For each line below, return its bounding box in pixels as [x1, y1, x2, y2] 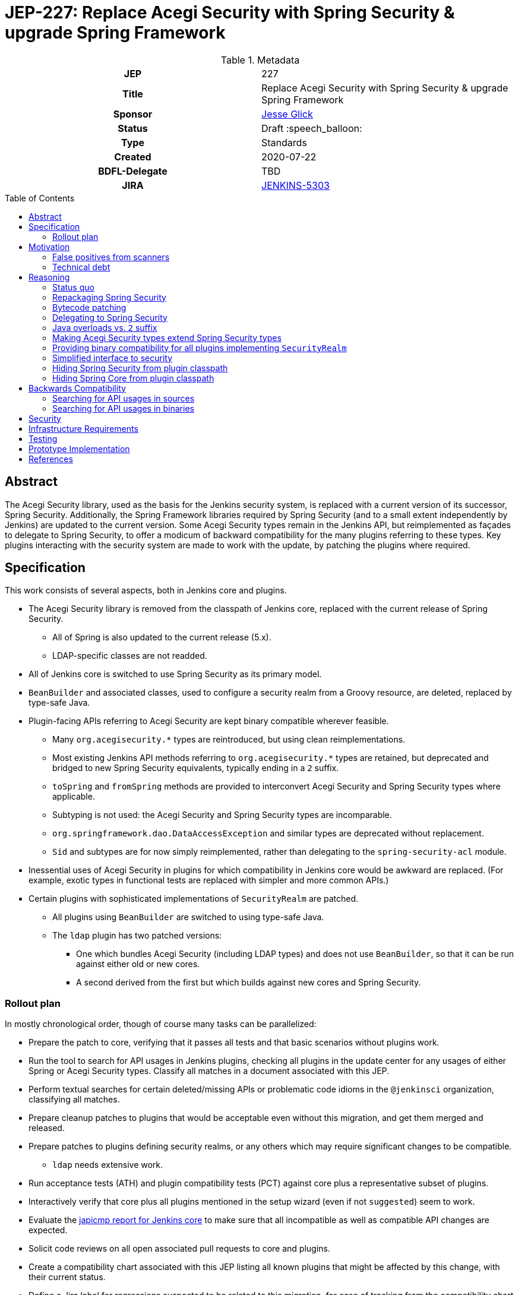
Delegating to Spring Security [52, 312, 168, 323]
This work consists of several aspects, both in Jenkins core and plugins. [5, 585, 287, 596]
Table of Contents [5, 192, 75, 203]
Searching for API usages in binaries [52, 403, 194, 413]
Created [114, 150, 151, 163]
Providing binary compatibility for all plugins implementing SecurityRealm [52, 342, 347, 353]
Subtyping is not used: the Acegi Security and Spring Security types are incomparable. [52, 810, 392, 820]
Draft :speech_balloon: [261, 122, 362, 134]
